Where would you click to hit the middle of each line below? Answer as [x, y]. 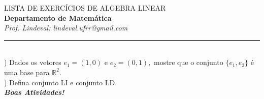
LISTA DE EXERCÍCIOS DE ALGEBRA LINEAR [85, 8]
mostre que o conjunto [189, 62]
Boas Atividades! [34, 92]
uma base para [27, 72]
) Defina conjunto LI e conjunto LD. [61, 82]
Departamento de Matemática [58, 18]
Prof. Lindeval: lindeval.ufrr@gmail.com [66, 28]
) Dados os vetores [33, 62]
